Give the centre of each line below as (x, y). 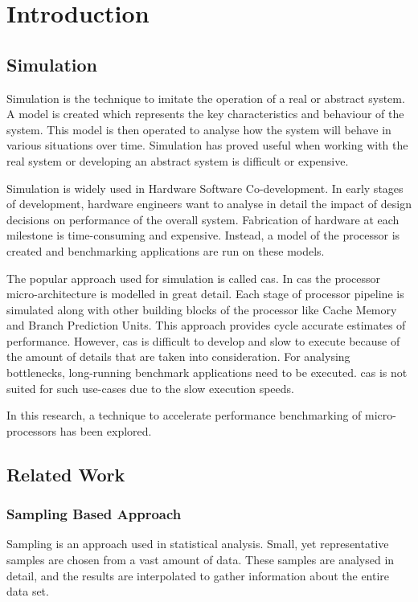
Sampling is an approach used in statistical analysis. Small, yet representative (198, 544)
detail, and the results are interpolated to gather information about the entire (198, 575)
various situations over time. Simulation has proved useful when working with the (207, 145)
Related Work (66, 474)
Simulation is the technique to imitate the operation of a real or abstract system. (206, 98)
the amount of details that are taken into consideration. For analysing (178, 356)
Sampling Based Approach (94, 514)
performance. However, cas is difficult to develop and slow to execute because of (203, 340)
